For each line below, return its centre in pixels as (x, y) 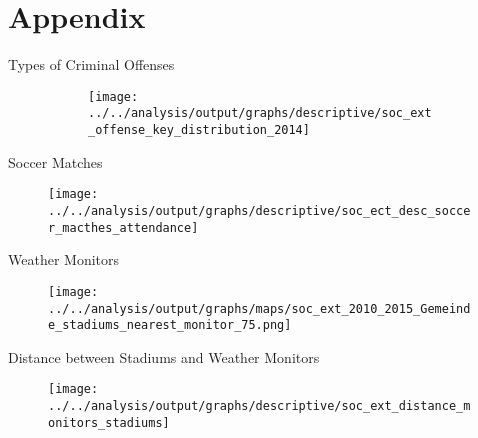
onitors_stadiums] (109, 422)
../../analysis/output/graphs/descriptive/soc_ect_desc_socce (259, 210)
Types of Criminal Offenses (91, 64)
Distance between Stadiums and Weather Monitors (164, 356)
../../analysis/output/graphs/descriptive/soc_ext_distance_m (259, 406)
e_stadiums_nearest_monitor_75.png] (170, 325)
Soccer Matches (55, 161)
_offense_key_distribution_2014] (199, 130)
